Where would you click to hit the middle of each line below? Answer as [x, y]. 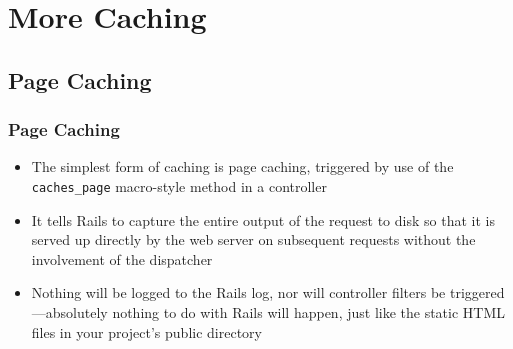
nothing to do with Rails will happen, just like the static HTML [309, 312]
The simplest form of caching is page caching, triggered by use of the [242, 166]
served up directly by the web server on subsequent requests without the [253, 239]
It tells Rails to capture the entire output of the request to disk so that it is [263, 219]
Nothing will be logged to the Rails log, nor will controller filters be [238, 292]
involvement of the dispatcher [122, 258]
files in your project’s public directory [146, 331]
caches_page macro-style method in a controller [179, 185]
